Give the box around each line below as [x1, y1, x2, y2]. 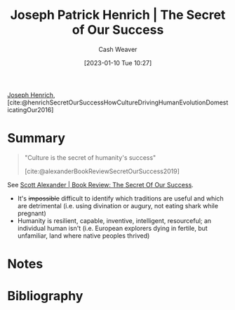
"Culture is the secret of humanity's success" [24, 153, 156, 161]
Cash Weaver [98, 45, 137, 53]
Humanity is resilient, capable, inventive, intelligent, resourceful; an [17, 216, 212, 224]
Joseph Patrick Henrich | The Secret [10, 7, 226, 23]
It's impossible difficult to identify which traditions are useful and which [17, 194, 224, 203]
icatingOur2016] [7, 105, 54, 114]
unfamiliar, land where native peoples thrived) [17, 231, 150, 240]
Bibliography [7, 288, 83, 304]
